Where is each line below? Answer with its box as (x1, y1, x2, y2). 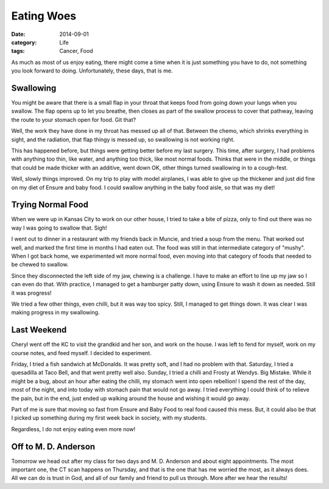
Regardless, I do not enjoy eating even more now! (11, 425, 136, 432)
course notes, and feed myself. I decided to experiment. (11, 349, 152, 356)
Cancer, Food (59, 47, 93, 55)
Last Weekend (11, 325, 67, 335)
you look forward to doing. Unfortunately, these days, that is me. (11, 67, 173, 74)
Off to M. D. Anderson (11, 442, 96, 452)
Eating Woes (11, 9, 77, 23)
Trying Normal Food (11, 200, 88, 210)
